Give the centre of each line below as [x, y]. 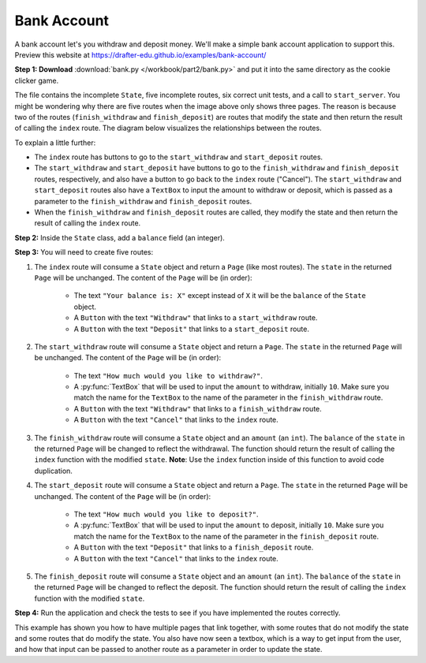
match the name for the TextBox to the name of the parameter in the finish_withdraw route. [228, 397]
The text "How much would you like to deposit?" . [166, 514]
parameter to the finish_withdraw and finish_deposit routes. [143, 201]
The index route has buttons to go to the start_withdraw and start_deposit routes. [179, 157]
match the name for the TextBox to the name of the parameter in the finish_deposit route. [226, 536]
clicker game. [37, 80]
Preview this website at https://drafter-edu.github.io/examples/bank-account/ [140, 54]
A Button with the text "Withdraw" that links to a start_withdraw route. [196, 318]
